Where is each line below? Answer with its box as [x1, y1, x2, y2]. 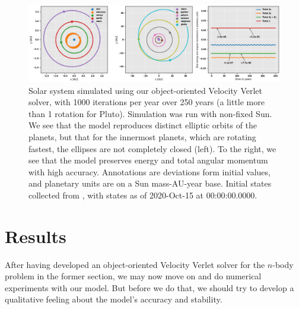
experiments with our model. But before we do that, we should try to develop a [5, 281, 294, 294]
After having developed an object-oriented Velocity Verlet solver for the [5, 258, 265, 270]
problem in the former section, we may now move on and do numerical [5, 270, 262, 282]
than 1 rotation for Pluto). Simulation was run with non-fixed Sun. [28, 107, 272, 119]
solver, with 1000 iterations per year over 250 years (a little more [28, 96, 265, 108]
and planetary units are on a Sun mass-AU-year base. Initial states [28, 177, 272, 190]
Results [5, 223, 66, 248]
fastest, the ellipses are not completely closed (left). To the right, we [28, 142, 276, 154]
